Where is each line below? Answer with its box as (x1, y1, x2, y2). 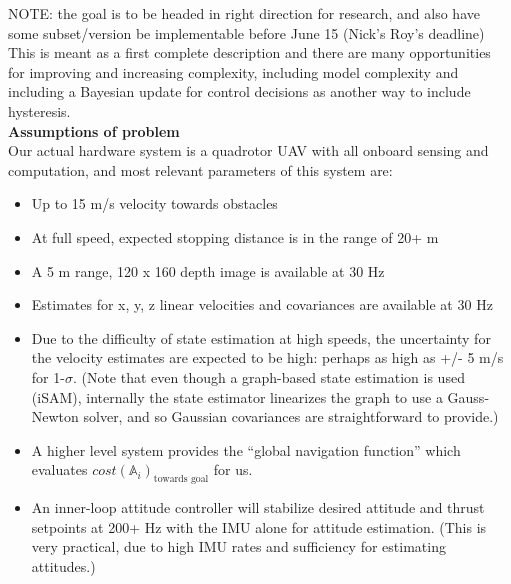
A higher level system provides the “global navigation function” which (31, 439, 461, 460)
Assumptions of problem (8, 120, 180, 141)
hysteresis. (8, 100, 71, 121)
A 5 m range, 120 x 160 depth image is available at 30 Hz (31, 260, 385, 281)
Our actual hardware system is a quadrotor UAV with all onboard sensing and (8, 140, 489, 161)
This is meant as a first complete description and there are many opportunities (8, 42, 491, 63)
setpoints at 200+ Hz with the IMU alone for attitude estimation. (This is (31, 516, 487, 537)
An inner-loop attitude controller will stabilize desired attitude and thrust (31, 497, 485, 518)
